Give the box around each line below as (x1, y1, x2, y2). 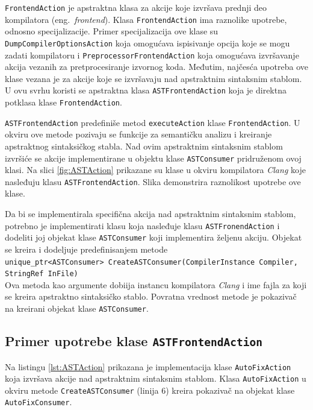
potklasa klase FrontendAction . (5, 96, 122, 109)
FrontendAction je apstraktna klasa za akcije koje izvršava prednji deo (5, 1, 267, 13)
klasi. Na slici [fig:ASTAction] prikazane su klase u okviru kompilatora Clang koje (5, 163, 306, 176)
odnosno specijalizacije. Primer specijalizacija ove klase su (5, 25, 218, 37)
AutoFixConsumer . (5, 396, 72, 408)
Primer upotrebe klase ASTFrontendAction (5, 332, 263, 350)
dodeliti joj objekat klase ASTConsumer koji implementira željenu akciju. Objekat (5, 231, 302, 244)
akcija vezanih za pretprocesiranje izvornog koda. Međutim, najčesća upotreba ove (5, 60, 308, 73)
